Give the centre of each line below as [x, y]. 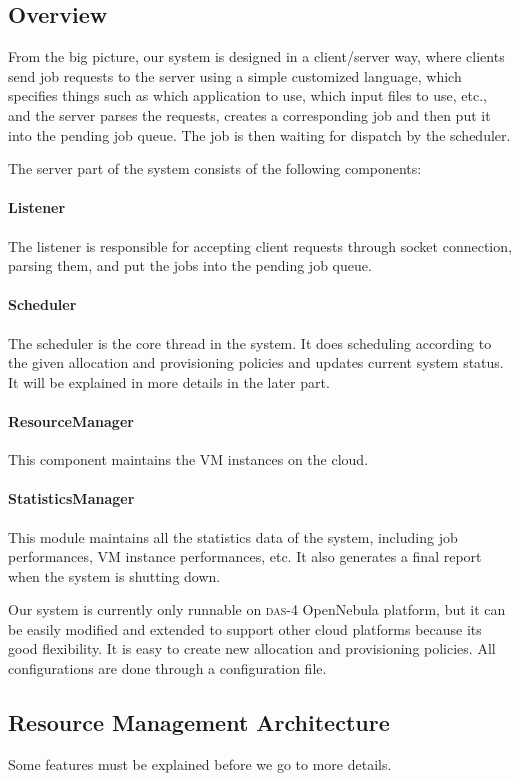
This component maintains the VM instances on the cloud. [188, 459]
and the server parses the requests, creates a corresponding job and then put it [249, 114]
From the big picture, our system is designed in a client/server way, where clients [256, 56]
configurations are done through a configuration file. [167, 668]
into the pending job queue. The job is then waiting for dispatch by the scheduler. [259, 134]
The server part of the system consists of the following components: [215, 168]
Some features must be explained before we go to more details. [200, 763]
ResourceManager [71, 420]
